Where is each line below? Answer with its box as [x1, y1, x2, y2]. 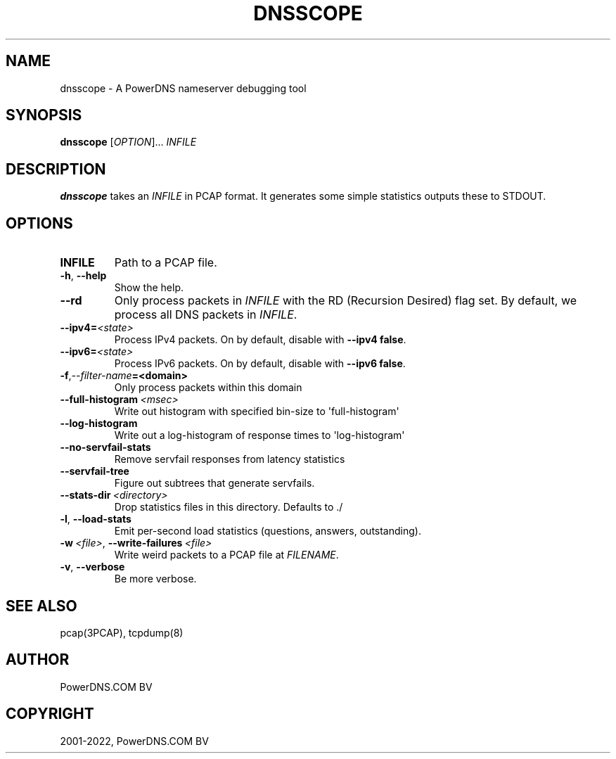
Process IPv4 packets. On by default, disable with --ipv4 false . [114, 333, 406, 346]
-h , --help [60, 269, 107, 282]
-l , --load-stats [60, 513, 131, 525]
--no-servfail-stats [60, 441, 151, 454]
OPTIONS [6, 214, 73, 232]
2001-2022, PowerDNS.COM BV [60, 734, 209, 747]
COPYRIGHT [6, 705, 94, 723]
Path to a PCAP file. [114, 255, 217, 270]
